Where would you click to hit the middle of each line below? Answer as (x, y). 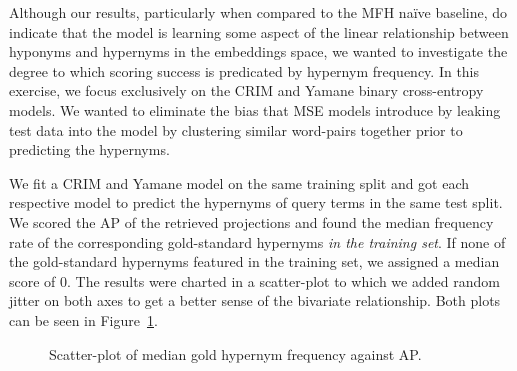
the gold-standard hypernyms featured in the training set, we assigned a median (254, 261)
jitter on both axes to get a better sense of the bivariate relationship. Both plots (255, 300)
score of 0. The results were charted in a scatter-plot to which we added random (254, 280)
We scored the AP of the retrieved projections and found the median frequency (251, 221)
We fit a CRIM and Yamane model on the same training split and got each (239, 182)
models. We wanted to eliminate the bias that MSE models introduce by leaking (255, 109)
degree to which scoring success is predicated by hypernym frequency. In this (244, 70)
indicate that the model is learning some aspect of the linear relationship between (259, 31)
